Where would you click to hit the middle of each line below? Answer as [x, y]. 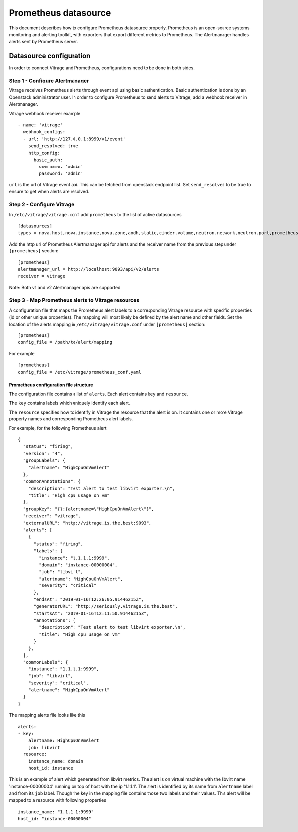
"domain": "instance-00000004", [78, 565]
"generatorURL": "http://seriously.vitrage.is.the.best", [106, 607]
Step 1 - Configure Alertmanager [49, 81]
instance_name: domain [56, 761]
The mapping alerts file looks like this [47, 715]
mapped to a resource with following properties [58, 800]
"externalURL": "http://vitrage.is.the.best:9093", [87, 523]
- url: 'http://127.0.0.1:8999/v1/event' [74, 139]
